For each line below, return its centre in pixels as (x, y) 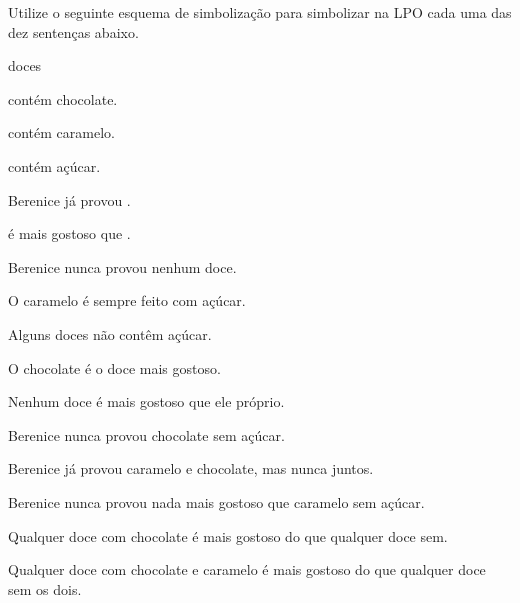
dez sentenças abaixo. (73, 31)
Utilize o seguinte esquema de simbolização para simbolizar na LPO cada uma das (260, 12)
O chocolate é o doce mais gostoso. (114, 367)
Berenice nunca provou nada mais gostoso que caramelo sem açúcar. (216, 501)
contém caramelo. (61, 132)
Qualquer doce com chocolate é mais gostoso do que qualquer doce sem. (228, 535)
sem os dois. (45, 588)
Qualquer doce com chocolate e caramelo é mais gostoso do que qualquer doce (247, 569)
